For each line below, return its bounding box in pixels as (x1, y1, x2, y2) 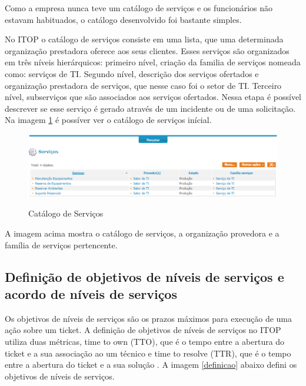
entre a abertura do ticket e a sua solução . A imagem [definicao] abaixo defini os (5, 358, 297, 371)
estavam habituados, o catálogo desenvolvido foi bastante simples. (5, 13, 242, 25)
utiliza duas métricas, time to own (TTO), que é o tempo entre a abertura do (5, 335, 285, 347)
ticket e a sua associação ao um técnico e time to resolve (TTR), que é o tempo (5, 347, 291, 359)
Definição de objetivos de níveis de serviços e (5, 267, 284, 285)
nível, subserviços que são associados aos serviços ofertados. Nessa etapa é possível (5, 91, 302, 103)
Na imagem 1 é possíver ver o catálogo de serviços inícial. (5, 114, 212, 126)
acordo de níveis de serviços (5, 284, 177, 302)
